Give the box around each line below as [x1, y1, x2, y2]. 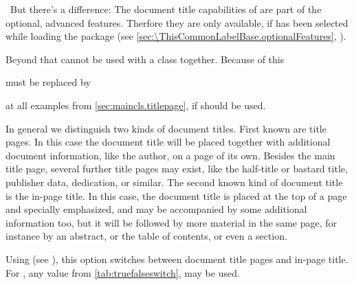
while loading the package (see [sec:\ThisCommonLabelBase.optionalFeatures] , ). [5, 29, 346, 43]
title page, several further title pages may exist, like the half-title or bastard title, [5, 161, 348, 176]
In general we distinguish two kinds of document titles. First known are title [5, 121, 327, 135]
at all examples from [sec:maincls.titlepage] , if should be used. [5, 98, 266, 112]
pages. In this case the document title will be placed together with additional [5, 135, 331, 149]
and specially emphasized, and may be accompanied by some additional [5, 202, 307, 216]
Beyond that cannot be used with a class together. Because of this [5, 52, 285, 66]
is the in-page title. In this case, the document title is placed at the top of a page [5, 188, 347, 203]
